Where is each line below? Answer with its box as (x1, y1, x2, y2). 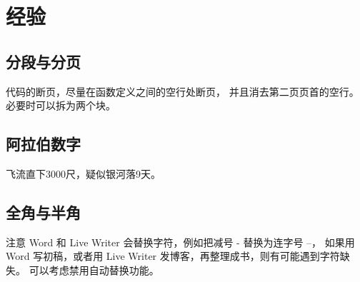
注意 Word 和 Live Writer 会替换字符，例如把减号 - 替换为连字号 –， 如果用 (6, 234, 355, 249)
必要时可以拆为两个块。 (6, 98, 116, 113)
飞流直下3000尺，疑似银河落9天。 (6, 166, 161, 181)
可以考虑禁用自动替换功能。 (29, 262, 159, 277)
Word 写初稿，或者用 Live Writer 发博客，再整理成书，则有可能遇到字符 (6, 248, 340, 263)
